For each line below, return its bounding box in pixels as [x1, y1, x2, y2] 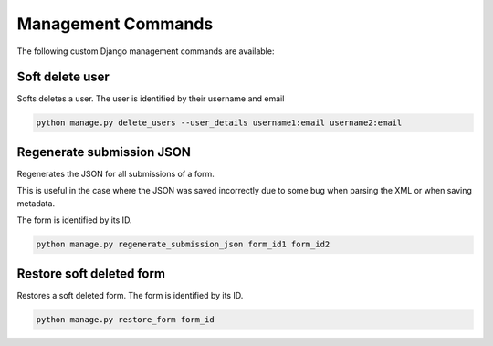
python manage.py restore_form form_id [36, 314, 215, 324]
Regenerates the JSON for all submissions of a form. [16, 168, 215, 179]
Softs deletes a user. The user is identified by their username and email [16, 93, 285, 104]
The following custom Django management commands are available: [16, 46, 275, 57]
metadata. [16, 197, 55, 209]
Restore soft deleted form [16, 266, 166, 281]
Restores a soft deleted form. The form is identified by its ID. [16, 289, 244, 300]
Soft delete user [16, 69, 110, 85]
